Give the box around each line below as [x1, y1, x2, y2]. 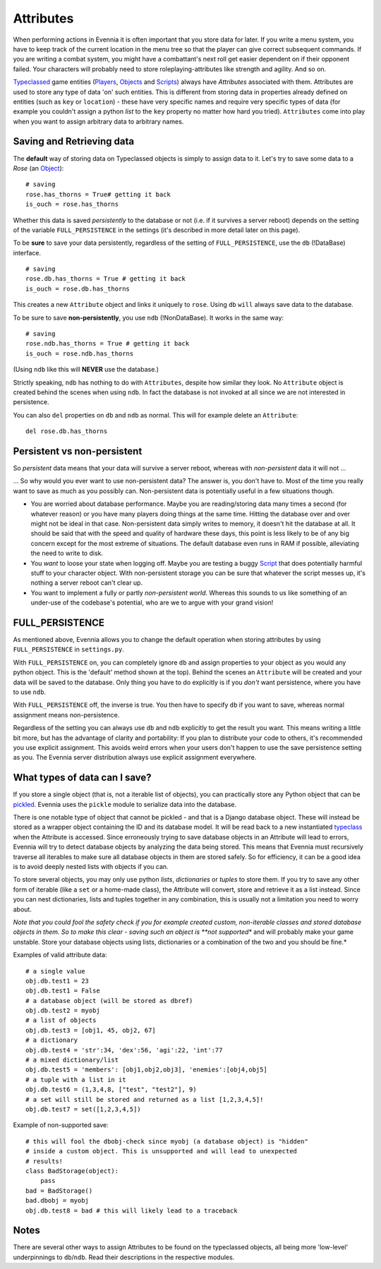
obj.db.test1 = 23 [25, 977, 90, 985]
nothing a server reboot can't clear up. [30, 578, 143, 587]
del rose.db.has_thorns [25, 427, 108, 435]
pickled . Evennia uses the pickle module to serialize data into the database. [13, 800, 237, 808]
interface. [13, 248, 42, 257]
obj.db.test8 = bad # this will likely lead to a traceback [25, 1206, 238, 1215]
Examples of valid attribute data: [13, 951, 107, 959]
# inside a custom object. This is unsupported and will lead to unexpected [25, 1147, 298, 1155]
